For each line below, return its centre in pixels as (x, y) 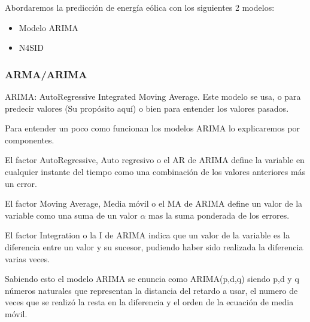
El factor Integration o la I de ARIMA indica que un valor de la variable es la (148, 235)
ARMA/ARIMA (46, 74)
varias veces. (28, 258)
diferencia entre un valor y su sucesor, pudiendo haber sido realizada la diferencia (154, 246)
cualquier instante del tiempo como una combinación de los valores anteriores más (155, 171)
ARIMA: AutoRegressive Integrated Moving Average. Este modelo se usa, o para (153, 96)
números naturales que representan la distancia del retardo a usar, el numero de (151, 290)
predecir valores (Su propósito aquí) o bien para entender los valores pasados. (147, 108)
